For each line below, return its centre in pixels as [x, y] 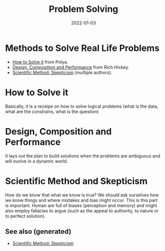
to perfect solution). [25, 216]
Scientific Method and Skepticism [76, 181]
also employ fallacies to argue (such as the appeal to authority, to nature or [82, 211]
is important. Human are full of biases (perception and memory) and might [81, 205]
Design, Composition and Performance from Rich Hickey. [71, 67]
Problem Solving [83, 9]
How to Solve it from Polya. [40, 62]
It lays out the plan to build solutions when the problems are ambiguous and [83, 156]
